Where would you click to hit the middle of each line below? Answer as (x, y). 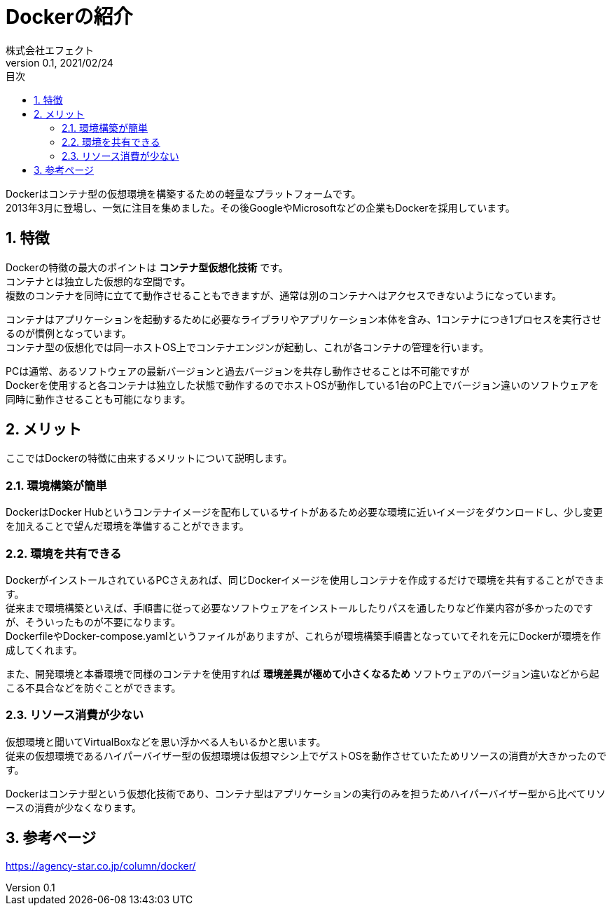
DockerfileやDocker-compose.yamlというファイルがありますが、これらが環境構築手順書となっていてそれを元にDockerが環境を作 (304, 636)
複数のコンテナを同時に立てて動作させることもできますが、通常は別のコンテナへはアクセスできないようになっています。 (284, 295)
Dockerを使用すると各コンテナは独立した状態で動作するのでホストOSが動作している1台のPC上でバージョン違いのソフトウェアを (302, 385)
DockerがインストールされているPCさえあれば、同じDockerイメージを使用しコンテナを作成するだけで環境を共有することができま (305, 580)
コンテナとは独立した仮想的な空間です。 (98, 281)
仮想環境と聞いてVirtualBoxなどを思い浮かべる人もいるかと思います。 (166, 741)
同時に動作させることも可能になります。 (98, 399)
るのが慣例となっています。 (69, 333)
